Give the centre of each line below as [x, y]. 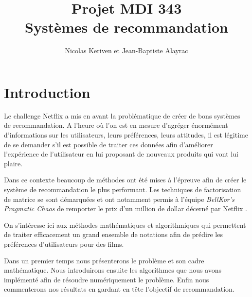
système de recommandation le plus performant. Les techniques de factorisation [123, 189]
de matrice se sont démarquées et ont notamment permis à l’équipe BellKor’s [119, 199]
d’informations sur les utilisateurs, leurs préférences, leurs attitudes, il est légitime [126, 135]
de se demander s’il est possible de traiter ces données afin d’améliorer [108, 144]
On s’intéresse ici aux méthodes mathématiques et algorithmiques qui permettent [125, 225]
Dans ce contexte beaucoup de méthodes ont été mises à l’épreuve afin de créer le [125, 180]
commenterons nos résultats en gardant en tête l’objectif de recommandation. [119, 289]
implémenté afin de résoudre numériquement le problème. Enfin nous [107, 279]
